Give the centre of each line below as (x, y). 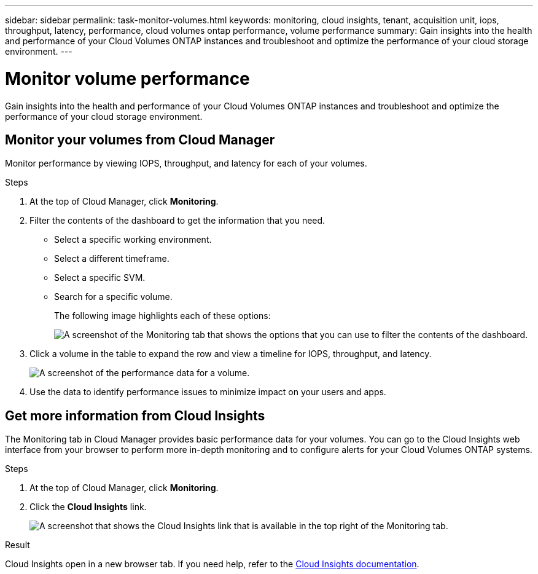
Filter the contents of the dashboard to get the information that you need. (177, 221)
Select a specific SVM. (100, 278)
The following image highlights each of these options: (162, 316)
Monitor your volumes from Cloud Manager (140, 140)
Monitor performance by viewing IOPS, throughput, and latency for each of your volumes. (186, 163)
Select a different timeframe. (112, 259)
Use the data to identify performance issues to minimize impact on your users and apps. (208, 392)
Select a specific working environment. (133, 240)
